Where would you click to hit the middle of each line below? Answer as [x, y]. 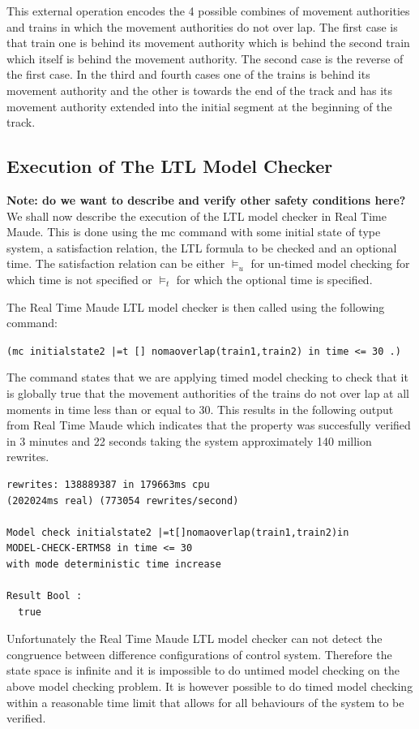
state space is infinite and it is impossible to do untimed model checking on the [203, 670]
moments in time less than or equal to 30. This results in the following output [200, 409]
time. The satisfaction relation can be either [116, 263]
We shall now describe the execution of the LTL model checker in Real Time [197, 216]
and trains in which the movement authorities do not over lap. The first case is [202, 26]
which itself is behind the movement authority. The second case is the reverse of [205, 58]
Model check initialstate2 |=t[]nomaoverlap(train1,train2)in [178, 532]
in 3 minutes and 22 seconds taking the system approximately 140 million [189, 440]
